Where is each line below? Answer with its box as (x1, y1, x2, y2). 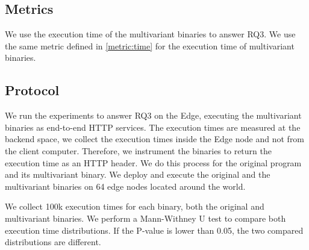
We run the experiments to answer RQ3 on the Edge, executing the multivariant (5, 109, 302, 122)
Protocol (5, 81, 60, 99)
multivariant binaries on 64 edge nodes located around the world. (5, 180, 246, 192)
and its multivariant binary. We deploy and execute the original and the (5, 168, 270, 181)
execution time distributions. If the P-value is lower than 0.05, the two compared (5, 223, 304, 236)
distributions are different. (5, 236, 101, 248)
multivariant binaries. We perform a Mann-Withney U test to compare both (5, 211, 286, 224)
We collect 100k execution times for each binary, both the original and (5, 200, 264, 213)
